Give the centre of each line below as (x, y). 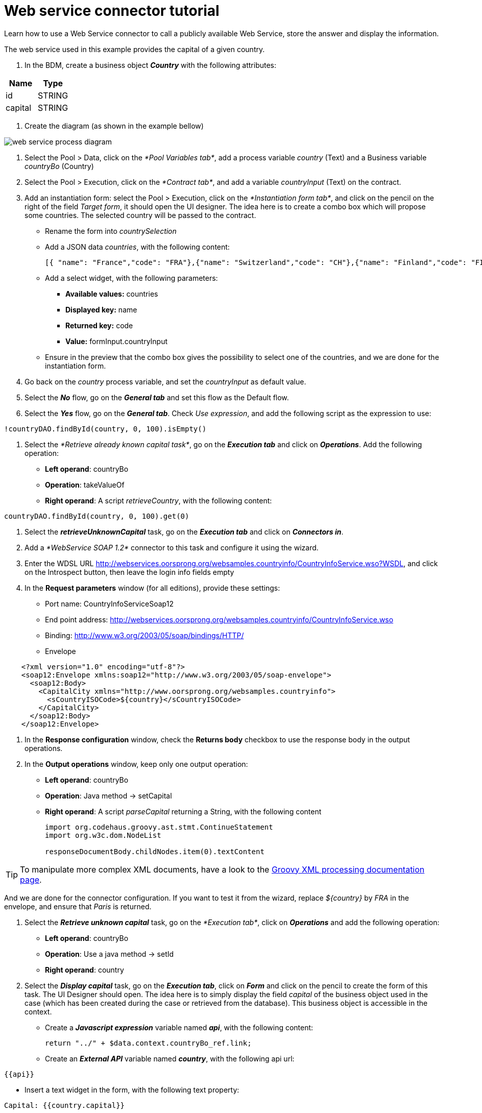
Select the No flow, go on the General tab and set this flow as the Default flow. (157, 397)
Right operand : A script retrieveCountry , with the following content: (159, 500)
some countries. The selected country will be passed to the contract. (140, 215)
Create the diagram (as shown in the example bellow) (114, 126)
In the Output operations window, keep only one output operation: (136, 764)
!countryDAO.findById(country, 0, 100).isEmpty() (105, 429)
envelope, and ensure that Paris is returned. (78, 906)
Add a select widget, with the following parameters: (131, 278)
